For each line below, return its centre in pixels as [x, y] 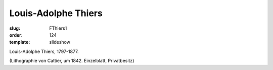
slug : [15, 28]
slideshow [60, 42]
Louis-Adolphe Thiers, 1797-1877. [44, 51]
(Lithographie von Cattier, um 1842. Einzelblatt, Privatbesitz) [72, 61]
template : [20, 42]
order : [16, 35]
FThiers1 [58, 28]
